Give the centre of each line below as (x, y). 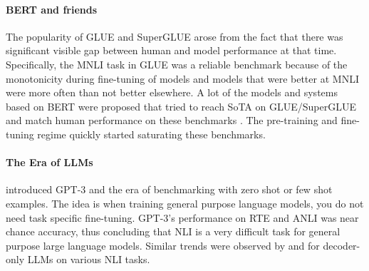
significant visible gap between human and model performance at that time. (171, 50)
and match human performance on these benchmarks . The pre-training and (172, 120)
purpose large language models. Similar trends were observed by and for (163, 245)
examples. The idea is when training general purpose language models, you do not (185, 203)
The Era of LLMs (50, 162)
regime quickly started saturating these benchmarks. (151, 134)
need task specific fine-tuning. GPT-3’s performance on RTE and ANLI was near (182, 217)
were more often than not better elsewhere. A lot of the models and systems (172, 92)
